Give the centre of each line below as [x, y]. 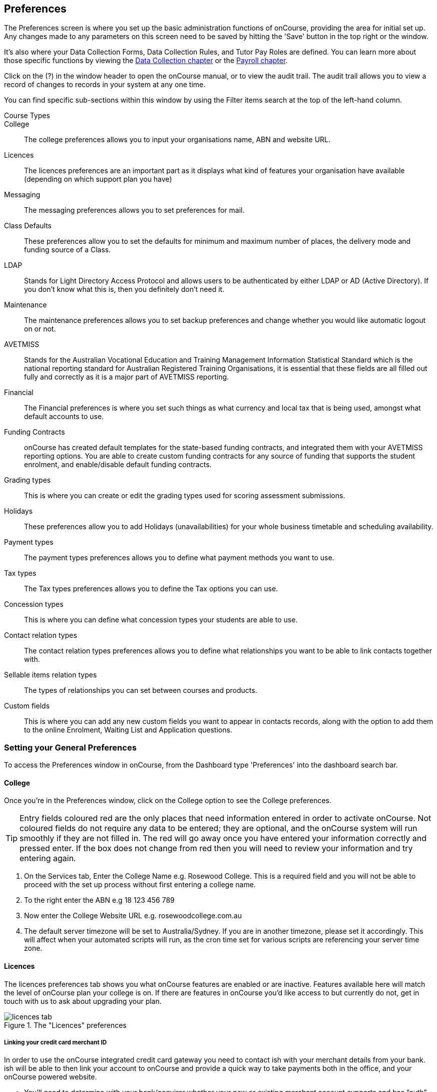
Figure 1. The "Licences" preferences [65, 1025]
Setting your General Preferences [70, 747]
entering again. [48, 858]
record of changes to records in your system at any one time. [105, 85]
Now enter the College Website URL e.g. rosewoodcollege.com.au [133, 916]
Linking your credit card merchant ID [56, 1042]
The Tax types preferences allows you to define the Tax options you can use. [151, 589]
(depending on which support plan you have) [98, 179]
